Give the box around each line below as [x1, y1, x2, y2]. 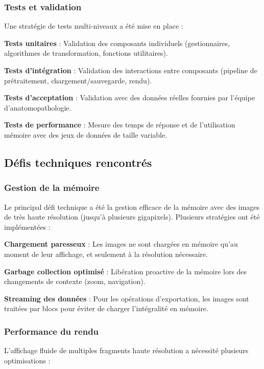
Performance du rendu [4, 324, 99, 337]
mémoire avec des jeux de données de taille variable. [4, 129, 167, 140]
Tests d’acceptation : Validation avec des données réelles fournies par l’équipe [4, 92, 255, 103]
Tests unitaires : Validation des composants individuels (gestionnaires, [4, 37, 230, 48]
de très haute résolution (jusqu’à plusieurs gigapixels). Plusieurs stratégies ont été [4, 211, 260, 222]
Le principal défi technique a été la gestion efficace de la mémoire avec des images [4, 201, 260, 212]
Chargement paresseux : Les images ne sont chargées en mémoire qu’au [4, 238, 238, 249]
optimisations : [4, 355, 51, 365]
